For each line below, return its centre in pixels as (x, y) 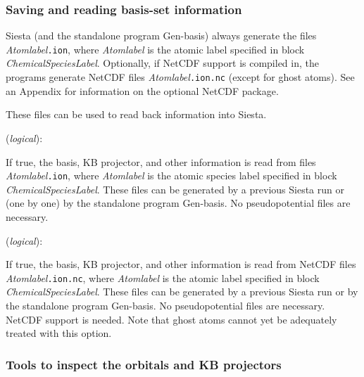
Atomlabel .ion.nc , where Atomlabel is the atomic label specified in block (163, 277)
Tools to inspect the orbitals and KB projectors (144, 364)
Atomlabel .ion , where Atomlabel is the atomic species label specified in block (171, 175)
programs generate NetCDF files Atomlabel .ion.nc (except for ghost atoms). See (180, 77)
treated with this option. (59, 333)
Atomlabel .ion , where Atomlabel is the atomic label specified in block (155, 49)
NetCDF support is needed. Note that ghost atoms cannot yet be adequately (171, 319)
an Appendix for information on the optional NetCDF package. (142, 90)
